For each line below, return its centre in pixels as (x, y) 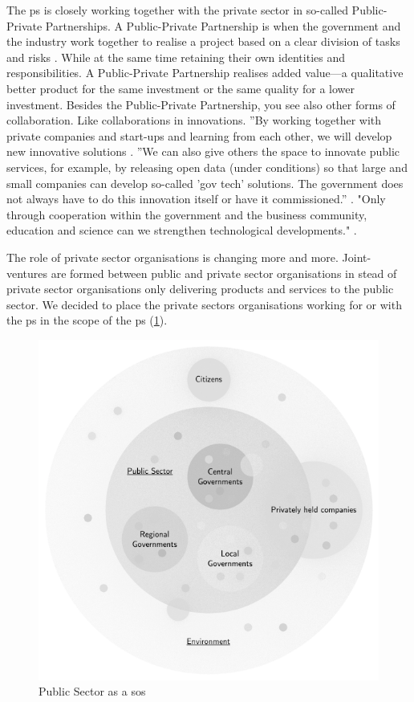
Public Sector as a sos (92, 691)
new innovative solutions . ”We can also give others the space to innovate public (203, 151)
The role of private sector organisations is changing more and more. (172, 257)
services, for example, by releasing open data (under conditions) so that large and (207, 167)
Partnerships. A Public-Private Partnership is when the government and (223, 25)
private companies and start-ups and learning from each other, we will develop (199, 135)
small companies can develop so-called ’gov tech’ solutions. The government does (205, 183)
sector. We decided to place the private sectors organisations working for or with (204, 304)
